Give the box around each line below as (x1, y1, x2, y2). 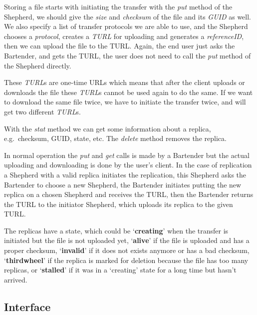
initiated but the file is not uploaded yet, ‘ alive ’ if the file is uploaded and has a (4, 235, 250, 245)
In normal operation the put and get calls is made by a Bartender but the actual (4, 149, 250, 160)
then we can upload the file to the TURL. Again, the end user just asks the (4, 40, 235, 51)
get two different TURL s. (4, 106, 81, 116)
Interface (4, 298, 51, 314)
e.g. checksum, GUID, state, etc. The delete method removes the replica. (4, 133, 227, 143)
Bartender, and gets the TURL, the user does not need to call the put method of (4, 50, 251, 60)
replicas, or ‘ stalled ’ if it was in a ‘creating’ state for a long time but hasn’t (4, 264, 237, 275)
